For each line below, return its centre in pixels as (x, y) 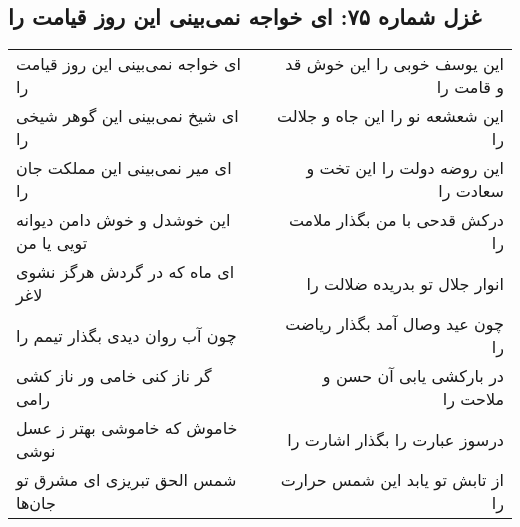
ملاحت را (473, 399)
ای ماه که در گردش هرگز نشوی (125, 272)
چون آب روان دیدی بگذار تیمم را (126, 335)
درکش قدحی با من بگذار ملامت (396, 220)
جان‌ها (36, 503)
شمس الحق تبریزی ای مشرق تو (126, 480)
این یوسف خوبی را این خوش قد (394, 64)
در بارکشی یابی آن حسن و (413, 376)
